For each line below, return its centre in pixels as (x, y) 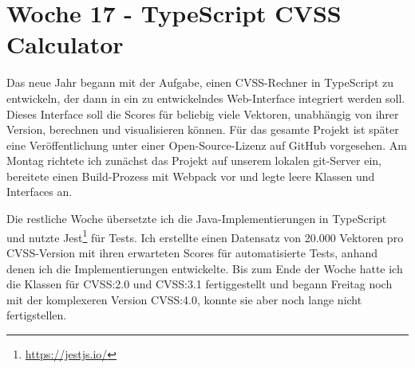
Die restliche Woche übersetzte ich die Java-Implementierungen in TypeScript (197, 219)
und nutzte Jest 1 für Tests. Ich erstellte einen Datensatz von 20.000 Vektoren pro (205, 236)
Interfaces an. (40, 192)
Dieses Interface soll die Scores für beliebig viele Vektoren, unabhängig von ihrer (203, 114)
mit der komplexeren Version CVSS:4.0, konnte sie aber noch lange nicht (184, 299)
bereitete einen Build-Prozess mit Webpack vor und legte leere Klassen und (191, 176)
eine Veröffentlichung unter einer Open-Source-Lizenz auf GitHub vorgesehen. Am (207, 145)
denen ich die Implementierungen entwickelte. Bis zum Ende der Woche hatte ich (205, 268)
